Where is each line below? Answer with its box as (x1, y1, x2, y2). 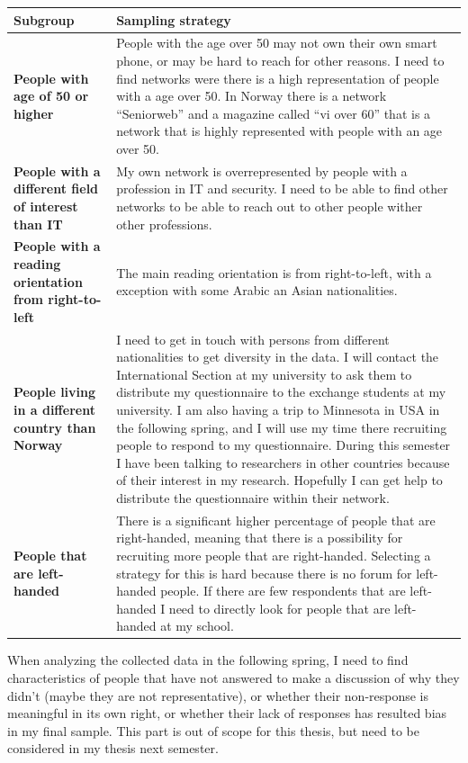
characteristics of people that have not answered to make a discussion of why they (7, 669, 460, 687)
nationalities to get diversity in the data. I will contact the (116, 347, 439, 366)
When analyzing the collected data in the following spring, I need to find (7, 651, 409, 669)
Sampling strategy (116, 10, 231, 29)
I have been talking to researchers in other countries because (116, 453, 450, 471)
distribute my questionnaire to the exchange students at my (116, 382, 446, 401)
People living (13, 382, 96, 401)
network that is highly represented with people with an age (116, 121, 443, 140)
